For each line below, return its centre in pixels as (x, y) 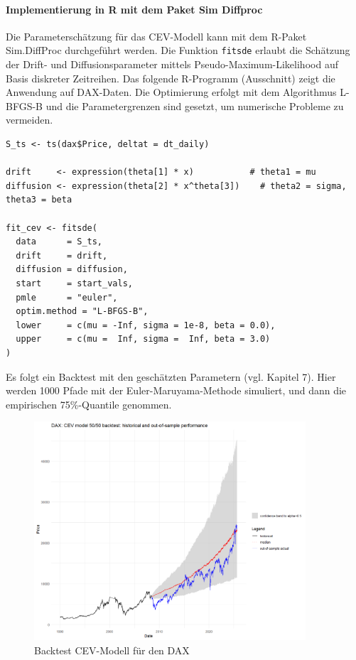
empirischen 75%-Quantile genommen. (89, 404)
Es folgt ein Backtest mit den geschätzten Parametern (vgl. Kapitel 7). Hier (171, 376)
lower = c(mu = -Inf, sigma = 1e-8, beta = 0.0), (146, 325)
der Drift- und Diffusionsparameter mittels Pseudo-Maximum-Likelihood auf (172, 64)
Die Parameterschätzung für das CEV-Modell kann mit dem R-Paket (156, 36)
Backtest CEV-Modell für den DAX (112, 650)
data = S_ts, (59, 242)
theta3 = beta (39, 200)
